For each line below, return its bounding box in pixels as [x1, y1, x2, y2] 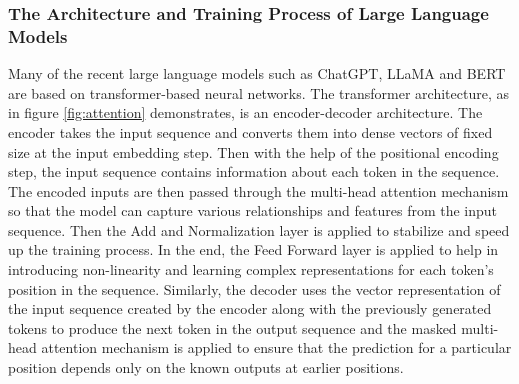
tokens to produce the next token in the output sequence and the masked [8, 317, 457, 338]
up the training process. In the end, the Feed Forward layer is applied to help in [8, 239, 499, 260]
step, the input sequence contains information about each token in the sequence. [8, 161, 500, 182]
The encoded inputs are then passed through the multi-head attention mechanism [8, 180, 509, 201]
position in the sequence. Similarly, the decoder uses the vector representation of [8, 278, 501, 299]
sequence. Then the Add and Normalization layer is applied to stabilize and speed [8, 219, 510, 240]
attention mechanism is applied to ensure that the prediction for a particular [41, 337, 512, 358]
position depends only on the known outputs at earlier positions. [8, 357, 404, 378]
